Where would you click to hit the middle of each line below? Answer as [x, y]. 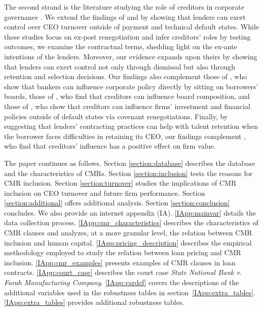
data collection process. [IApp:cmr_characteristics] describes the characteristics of [131, 222]
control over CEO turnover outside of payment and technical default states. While [132, 27]
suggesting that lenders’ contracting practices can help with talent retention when [131, 126]
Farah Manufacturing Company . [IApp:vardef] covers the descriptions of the [122, 282]
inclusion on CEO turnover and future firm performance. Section [105, 193]
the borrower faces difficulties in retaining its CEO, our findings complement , [125, 136]
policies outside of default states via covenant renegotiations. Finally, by [116, 116]
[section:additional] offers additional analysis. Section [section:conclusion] [117, 203]
